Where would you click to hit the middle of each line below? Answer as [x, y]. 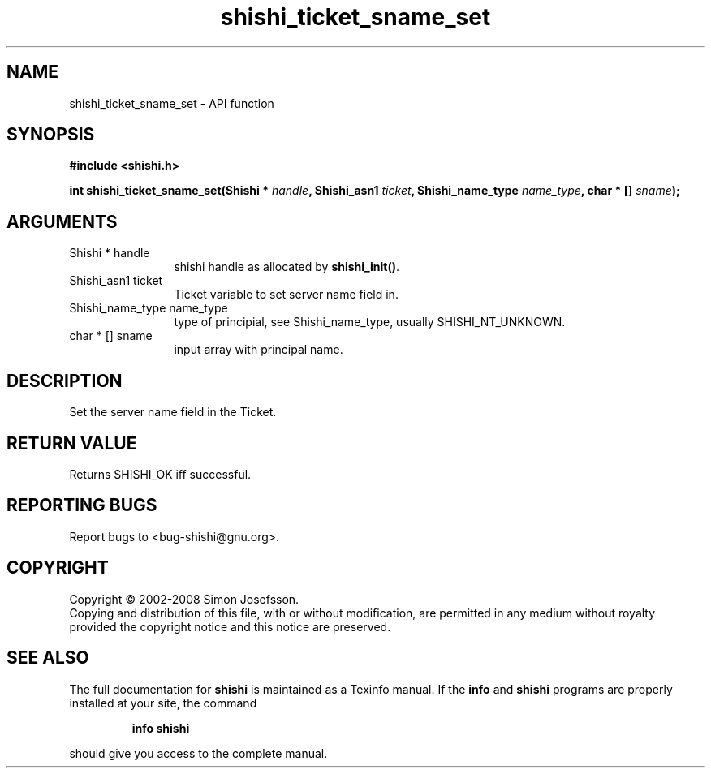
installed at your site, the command [163, 703]
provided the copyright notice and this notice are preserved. [230, 626]
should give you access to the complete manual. [198, 753]
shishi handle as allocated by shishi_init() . [287, 267]
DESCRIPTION [65, 381]
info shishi [161, 728]
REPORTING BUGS [82, 505]
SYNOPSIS [51, 135]
